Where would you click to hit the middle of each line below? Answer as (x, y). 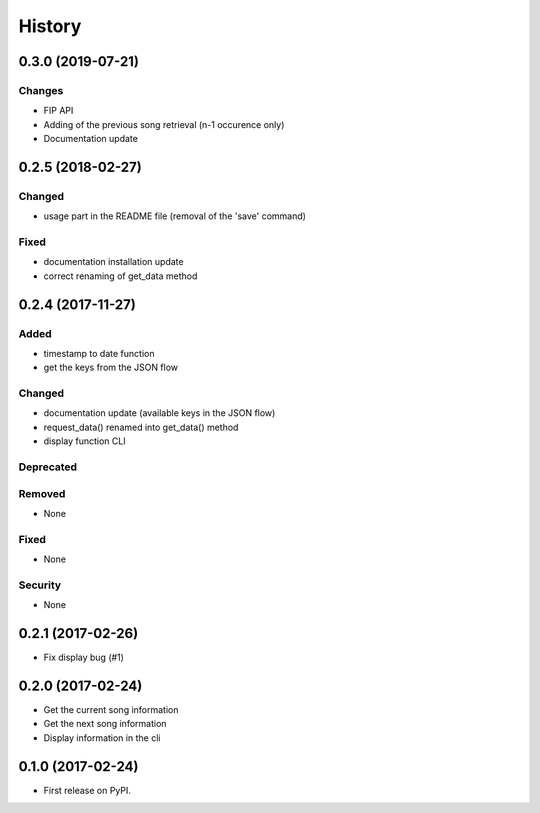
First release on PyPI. (87, 790)
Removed (42, 493)
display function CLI (84, 441)
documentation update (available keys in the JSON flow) (159, 413)
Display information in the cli (102, 737)
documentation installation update (113, 262)
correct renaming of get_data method (120, 276)
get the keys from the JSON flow (111, 367)
